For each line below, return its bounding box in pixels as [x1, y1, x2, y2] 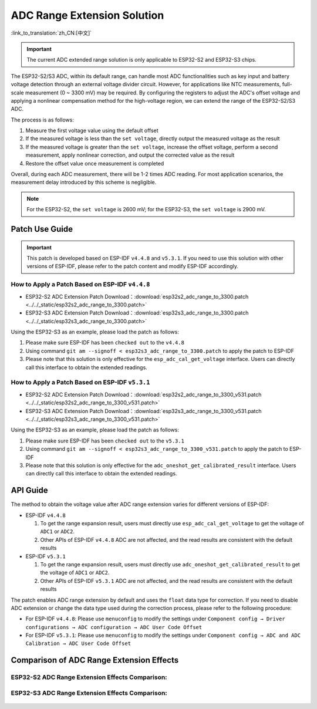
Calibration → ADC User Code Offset [25, 640, 131, 647]
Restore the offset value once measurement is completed [25, 160, 164, 167]
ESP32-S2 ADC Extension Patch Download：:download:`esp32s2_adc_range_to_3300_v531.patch [25, 391, 262, 398]
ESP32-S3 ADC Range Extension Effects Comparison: [11, 688, 167, 697]
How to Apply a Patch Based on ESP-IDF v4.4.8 [11, 281, 150, 289]
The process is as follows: [11, 116, 75, 123]
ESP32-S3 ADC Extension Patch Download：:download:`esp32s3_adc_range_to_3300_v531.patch [25, 407, 262, 414]
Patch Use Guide [11, 224, 73, 234]
